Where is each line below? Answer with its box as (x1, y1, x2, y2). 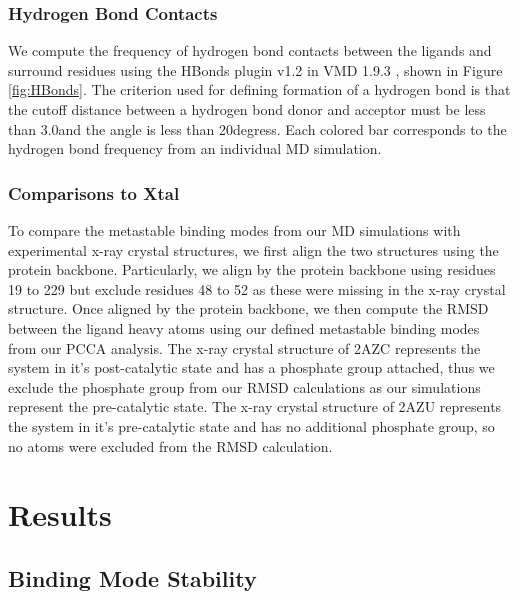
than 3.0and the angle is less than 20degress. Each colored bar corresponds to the (8, 118, 507, 139)
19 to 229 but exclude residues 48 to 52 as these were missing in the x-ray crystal (8, 278, 506, 299)
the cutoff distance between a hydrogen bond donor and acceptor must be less (8, 99, 486, 119)
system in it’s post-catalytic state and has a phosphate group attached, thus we (8, 357, 495, 378)
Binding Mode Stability (8, 562, 257, 593)
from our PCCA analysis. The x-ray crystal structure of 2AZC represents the (8, 337, 481, 358)
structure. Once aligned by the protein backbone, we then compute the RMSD (8, 298, 489, 319)
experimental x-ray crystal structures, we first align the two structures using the (8, 239, 499, 260)
